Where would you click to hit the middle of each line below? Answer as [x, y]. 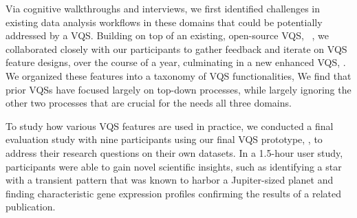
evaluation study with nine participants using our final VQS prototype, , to [164, 139]
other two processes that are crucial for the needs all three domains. [149, 103]
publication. [31, 207]
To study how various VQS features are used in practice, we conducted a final [170, 126]
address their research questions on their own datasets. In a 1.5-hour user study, [174, 152]
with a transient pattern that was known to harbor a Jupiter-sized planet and [170, 180]
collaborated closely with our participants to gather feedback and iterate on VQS [176, 48]
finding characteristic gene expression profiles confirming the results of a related [174, 193]
